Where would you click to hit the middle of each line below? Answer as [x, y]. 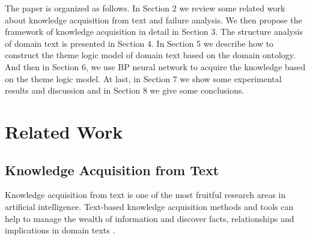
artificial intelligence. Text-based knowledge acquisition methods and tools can [149, 206]
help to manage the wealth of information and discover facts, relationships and [150, 218]
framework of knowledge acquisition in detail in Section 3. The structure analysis [154, 31]
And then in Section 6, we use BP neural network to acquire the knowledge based [155, 66]
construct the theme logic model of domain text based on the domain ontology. [150, 55]
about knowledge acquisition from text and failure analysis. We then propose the [153, 19]
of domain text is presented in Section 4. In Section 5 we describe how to [139, 43]
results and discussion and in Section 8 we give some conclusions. [125, 90]
